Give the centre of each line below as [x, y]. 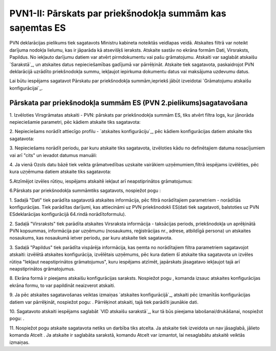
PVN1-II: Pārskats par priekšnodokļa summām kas [118, 13]
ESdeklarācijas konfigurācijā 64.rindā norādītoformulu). [68, 214]
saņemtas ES [38, 28]
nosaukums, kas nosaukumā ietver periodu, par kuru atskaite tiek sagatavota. [91, 238]
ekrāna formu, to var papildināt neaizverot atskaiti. [62, 285]
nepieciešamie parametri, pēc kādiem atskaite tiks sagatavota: [75, 122]
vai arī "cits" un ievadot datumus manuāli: [53, 155]
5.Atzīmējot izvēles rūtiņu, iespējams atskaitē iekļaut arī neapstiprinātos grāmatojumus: [101, 181]
